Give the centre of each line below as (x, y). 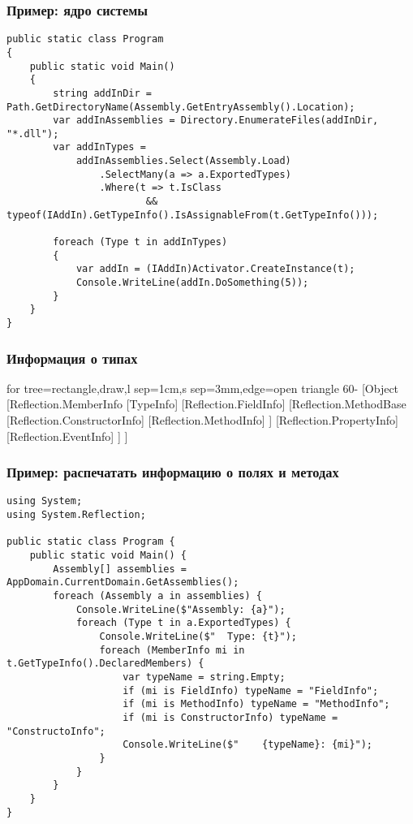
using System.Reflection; (76, 515)
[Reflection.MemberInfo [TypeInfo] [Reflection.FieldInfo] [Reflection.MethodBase (206, 404)
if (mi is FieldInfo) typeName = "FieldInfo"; (251, 690)
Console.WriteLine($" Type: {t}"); (198, 637)
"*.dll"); (33, 134)
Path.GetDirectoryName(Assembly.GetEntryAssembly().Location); (181, 107)
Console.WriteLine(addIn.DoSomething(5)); (192, 283)
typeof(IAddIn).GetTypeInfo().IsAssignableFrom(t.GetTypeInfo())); (193, 215)
